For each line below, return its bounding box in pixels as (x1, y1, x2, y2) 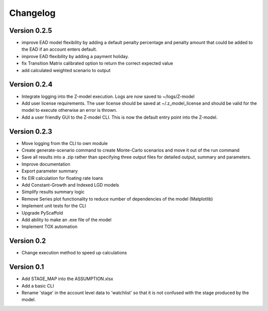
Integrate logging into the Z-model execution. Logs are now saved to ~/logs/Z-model (21, 93, 195, 99)
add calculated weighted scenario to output (21, 67, 111, 73)
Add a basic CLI (21, 283, 54, 289)
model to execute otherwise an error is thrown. (21, 107, 118, 113)
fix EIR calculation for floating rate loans (21, 175, 103, 181)
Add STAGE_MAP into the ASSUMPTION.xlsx (21, 276, 114, 282)
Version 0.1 (9, 263, 44, 271)
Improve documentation (21, 161, 70, 167)
